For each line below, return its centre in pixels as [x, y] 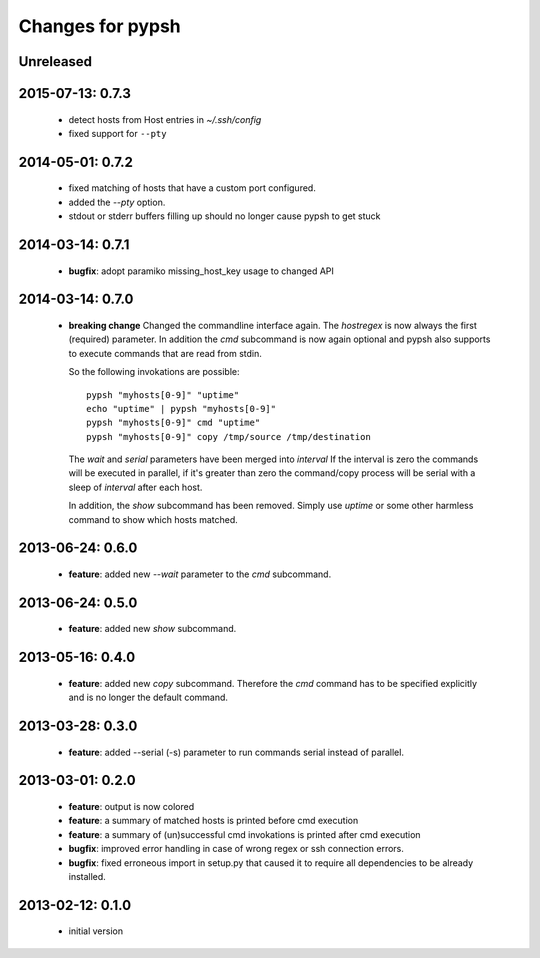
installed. [87, 877]
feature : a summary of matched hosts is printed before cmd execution [213, 821]
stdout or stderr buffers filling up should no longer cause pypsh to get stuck [224, 216]
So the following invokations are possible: [154, 372]
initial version [96, 931]
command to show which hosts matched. [153, 519]
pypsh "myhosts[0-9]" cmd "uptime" [173, 423]
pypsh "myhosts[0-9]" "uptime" [163, 394]
